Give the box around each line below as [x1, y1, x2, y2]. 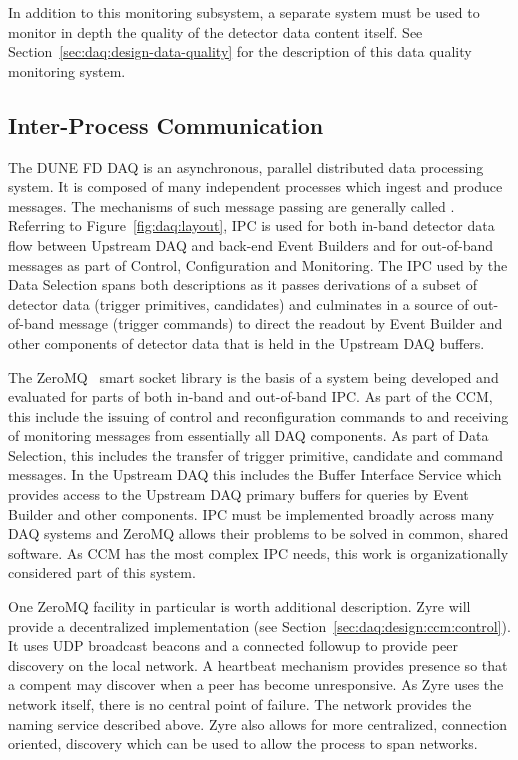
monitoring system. [8, 60, 126, 81]
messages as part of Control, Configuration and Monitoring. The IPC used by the [8, 254, 508, 275]
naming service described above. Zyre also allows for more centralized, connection [8, 713, 508, 734]
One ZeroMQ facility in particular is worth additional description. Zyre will [8, 596, 471, 617]
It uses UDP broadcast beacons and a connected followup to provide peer [8, 635, 458, 656]
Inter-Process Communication [8, 109, 324, 140]
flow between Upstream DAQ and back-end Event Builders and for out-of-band [8, 234, 494, 255]
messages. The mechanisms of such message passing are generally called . [8, 195, 455, 216]
